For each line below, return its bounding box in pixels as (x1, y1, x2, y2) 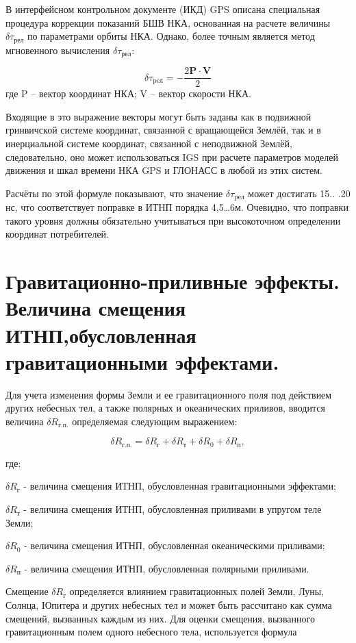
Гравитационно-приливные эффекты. (5, 267, 340, 295)
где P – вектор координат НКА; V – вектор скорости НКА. (5, 86, 251, 101)
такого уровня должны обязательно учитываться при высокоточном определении (5, 213, 341, 227)
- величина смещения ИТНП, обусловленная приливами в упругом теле (23, 502, 322, 516)
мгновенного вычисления (5, 42, 110, 57)
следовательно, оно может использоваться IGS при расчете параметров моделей (5, 149, 339, 164)
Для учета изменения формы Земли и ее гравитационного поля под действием (5, 387, 332, 401)
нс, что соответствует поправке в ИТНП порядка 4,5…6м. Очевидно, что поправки (5, 200, 348, 214)
